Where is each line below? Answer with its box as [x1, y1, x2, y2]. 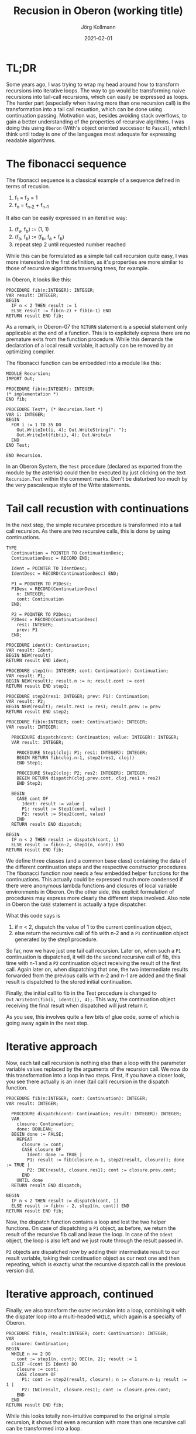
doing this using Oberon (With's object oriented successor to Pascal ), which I [6, 124, 190, 131]
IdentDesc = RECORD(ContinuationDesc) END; [11, 570, 119, 577]
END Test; [6, 442, 30, 448]
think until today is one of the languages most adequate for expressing [6, 130, 177, 137]
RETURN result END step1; [6, 683, 69, 689]
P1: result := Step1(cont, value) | [21, 806, 111, 812]
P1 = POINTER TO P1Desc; [11, 581, 72, 587]
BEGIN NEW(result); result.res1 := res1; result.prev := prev [6, 704, 161, 709]
